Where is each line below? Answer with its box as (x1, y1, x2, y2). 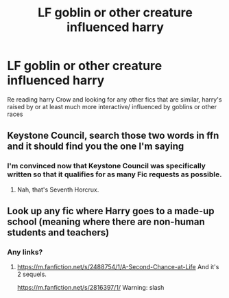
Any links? (7, 247, 43, 257)
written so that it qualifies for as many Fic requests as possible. (7, 170, 222, 179)
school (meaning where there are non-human (7, 216, 206, 228)
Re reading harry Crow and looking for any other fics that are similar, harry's (7, 95, 222, 104)
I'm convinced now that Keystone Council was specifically (7, 161, 206, 171)
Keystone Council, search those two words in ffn (7, 130, 219, 141)
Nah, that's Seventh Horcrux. (16, 185, 99, 194)
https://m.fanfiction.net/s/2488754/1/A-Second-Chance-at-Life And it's (16, 263, 219, 271)
